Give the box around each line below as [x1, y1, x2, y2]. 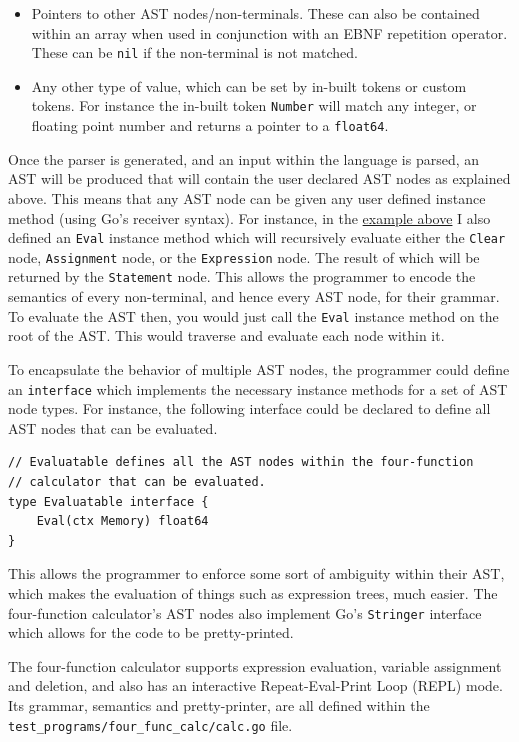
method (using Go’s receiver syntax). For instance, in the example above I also [8, 207, 491, 228]
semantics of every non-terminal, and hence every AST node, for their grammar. [8, 286, 500, 307]
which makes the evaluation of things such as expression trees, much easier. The [8, 582, 498, 603]
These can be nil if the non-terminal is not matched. [31, 42, 358, 63]
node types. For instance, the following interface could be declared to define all [8, 398, 491, 419]
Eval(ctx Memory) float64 [36, 514, 209, 529]
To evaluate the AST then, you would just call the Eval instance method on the [8, 305, 499, 326]
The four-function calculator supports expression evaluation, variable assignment [8, 655, 502, 676]
